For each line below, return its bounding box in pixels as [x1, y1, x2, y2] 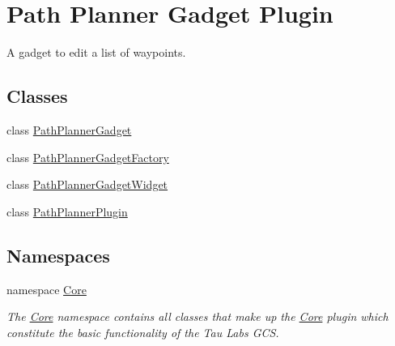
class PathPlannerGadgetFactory [6, 148, 169, 165]
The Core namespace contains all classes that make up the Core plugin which [6, 308, 389, 325]
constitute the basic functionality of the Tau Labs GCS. [6, 323, 279, 340]
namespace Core [6, 280, 87, 297]
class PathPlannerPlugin [6, 203, 128, 220]
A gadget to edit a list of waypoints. [6, 44, 186, 61]
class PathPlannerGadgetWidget [6, 176, 168, 193]
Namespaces [6, 242, 110, 267]
